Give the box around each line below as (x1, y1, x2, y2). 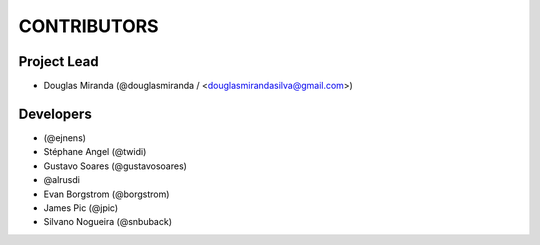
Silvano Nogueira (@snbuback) (43, 216, 173, 228)
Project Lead (18, 53, 99, 70)
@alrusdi (43, 174, 80, 186)
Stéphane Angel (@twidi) (43, 146, 147, 158)
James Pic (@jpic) (43, 201, 119, 214)
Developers (18, 105, 92, 122)
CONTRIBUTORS (18, 15, 159, 37)
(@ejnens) (43, 131, 87, 144)
